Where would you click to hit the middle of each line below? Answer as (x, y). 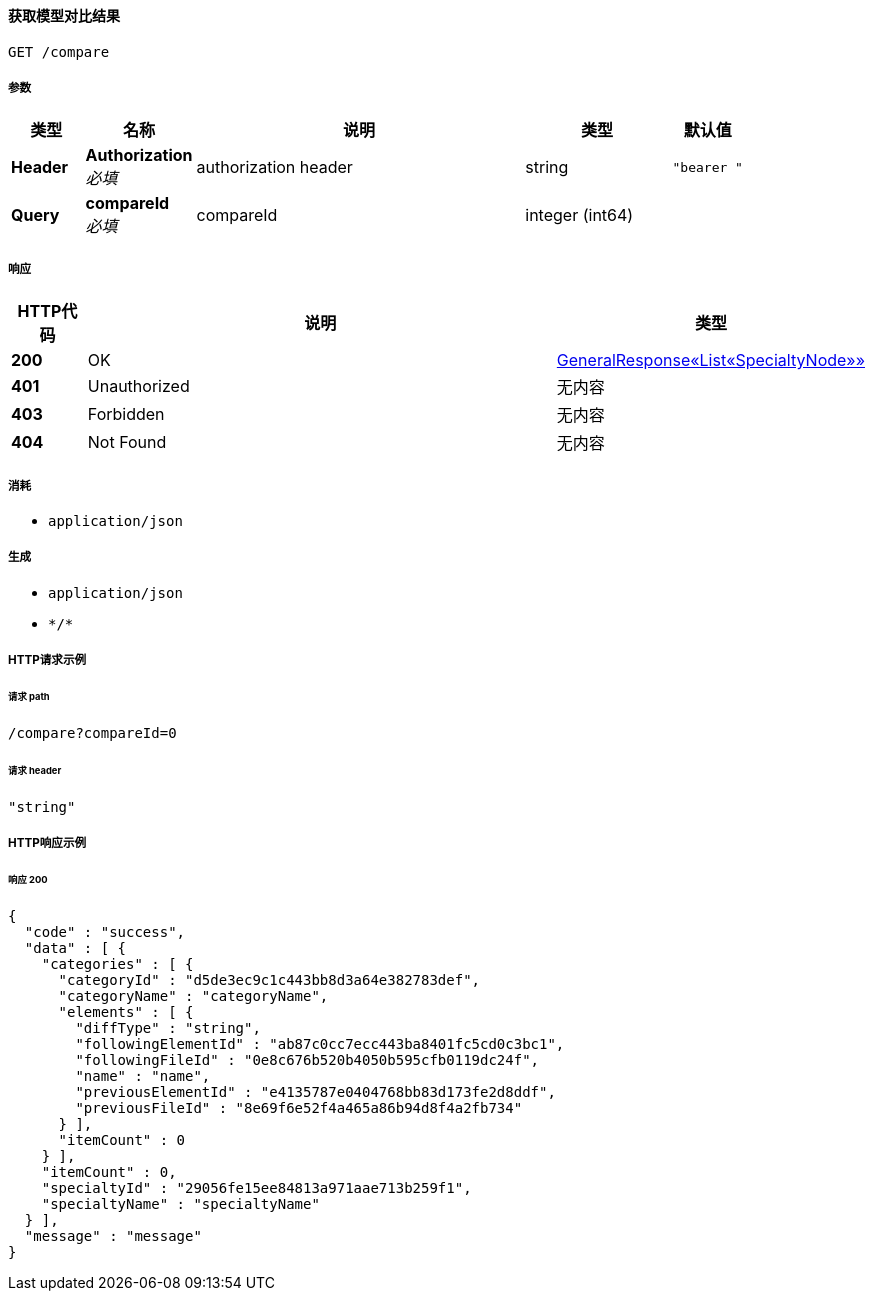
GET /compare (59, 51)
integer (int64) (579, 215)
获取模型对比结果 (64, 15)
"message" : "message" (113, 1235)
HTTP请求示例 (47, 660)
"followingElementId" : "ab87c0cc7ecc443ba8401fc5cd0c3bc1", (320, 1043)
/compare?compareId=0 (92, 732)
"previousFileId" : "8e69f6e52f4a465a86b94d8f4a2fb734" (299, 1107)
